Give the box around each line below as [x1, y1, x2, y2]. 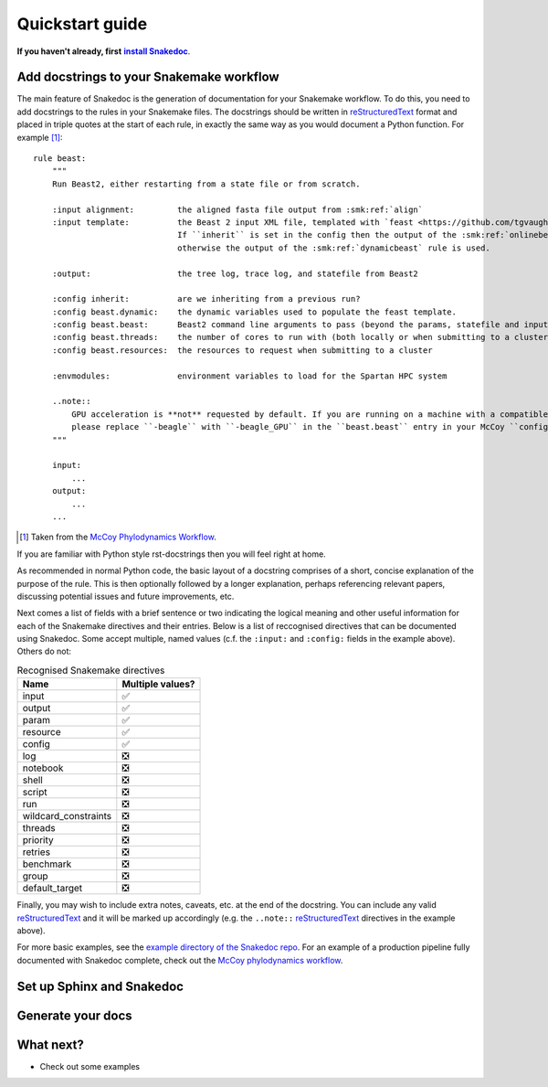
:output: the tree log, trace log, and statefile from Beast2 [51, 268, 419, 279]
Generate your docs [16, 1007, 132, 1023]
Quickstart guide [16, 14, 148, 34]
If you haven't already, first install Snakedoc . [16, 46, 191, 57]
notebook [22, 762, 64, 774]
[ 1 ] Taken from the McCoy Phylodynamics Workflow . [19, 531, 216, 543]
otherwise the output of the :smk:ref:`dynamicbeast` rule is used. [176, 242, 490, 253]
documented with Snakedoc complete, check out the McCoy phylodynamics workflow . [16, 954, 343, 965]
